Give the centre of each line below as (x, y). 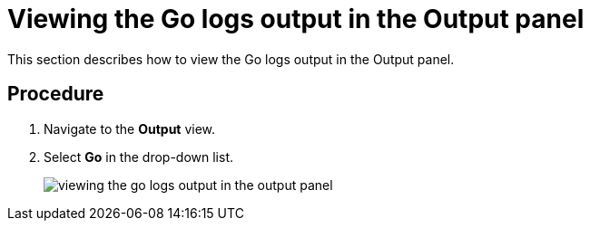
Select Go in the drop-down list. (138, 157)
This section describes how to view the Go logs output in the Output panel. (231, 59)
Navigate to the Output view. (130, 128)
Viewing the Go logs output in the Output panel (296, 19)
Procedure (56, 94)
